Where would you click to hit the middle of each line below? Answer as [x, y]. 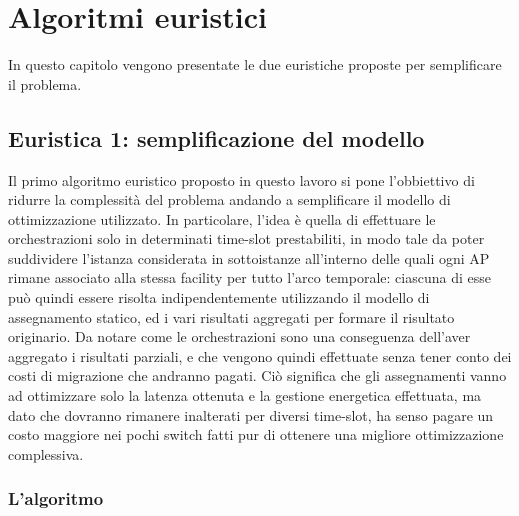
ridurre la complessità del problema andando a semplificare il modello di [229, 199]
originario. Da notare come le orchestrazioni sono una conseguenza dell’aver [239, 336]
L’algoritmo [56, 498]
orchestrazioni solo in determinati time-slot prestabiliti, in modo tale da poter [246, 238]
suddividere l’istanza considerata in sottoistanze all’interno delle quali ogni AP [249, 257]
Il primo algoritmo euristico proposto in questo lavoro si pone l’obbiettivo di [241, 179]
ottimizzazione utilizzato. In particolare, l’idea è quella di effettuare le [222, 218]
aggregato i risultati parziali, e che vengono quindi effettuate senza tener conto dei [260, 355]
